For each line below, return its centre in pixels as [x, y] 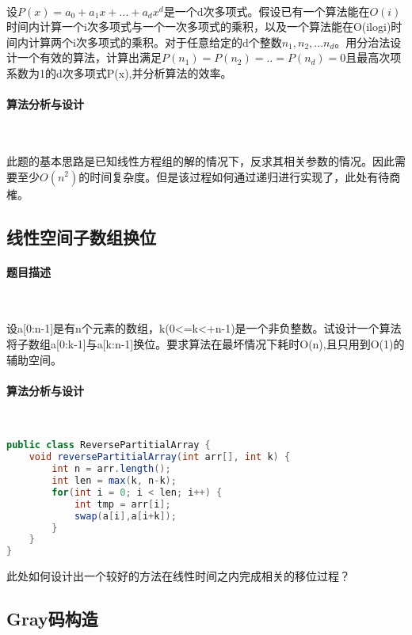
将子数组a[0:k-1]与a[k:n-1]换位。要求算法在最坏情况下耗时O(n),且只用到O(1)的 [206, 343]
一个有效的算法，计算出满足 [89, 57]
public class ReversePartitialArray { [109, 445]
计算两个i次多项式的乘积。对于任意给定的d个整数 [155, 42]
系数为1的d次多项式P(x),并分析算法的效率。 [119, 72]
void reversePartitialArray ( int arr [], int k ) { [160, 457]
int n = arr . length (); [111, 469]
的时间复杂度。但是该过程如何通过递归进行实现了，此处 [223, 176]
